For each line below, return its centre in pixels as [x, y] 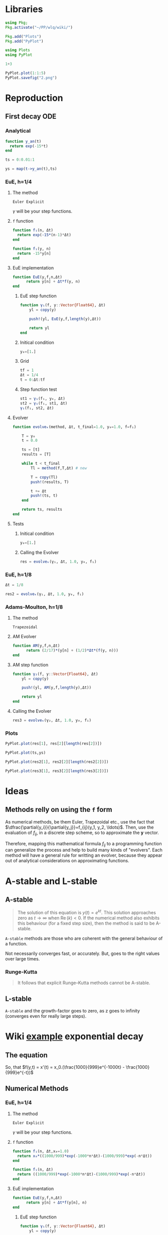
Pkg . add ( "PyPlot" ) [24, 41]
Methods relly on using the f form [59, 810]
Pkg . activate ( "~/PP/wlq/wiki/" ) [39, 27]
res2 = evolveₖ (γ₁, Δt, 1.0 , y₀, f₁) [45, 594]
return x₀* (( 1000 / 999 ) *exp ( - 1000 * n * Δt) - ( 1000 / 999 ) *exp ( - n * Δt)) [85, 1156]
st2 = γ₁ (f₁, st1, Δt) [44, 403]
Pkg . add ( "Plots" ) [23, 36]
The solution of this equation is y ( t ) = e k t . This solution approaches [87, 912]
